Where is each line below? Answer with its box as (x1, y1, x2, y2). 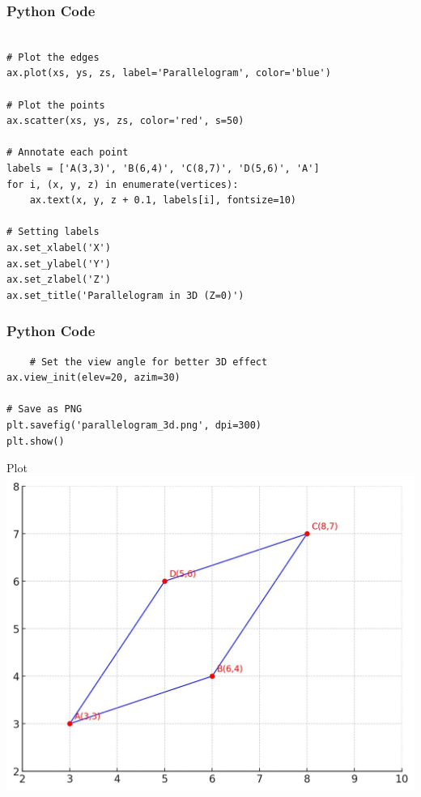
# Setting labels (6, 226, 100, 238)
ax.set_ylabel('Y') (6, 258, 111, 270)
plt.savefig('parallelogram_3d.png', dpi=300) (6, 419, 262, 431)
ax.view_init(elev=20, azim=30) (6, 372, 181, 384)
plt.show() (6, 435, 65, 447)
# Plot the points (6, 99, 105, 111)
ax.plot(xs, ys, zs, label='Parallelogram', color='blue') (6, 67, 331, 79)
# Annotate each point (6, 147, 129, 159)
